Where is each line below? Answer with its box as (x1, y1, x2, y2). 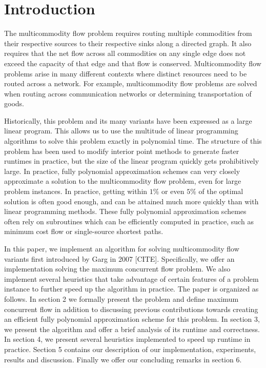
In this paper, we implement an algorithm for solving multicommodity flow (4, 243, 239, 254)
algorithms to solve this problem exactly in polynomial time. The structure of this (4, 135, 262, 146)
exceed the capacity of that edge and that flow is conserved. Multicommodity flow (4, 57, 261, 68)
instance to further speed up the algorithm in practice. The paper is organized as (4, 283, 259, 294)
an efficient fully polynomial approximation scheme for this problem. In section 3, (4, 314, 260, 324)
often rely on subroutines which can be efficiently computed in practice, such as (4, 216, 254, 226)
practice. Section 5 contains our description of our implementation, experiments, (4, 343, 256, 354)
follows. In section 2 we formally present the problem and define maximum (4, 293, 239, 304)
